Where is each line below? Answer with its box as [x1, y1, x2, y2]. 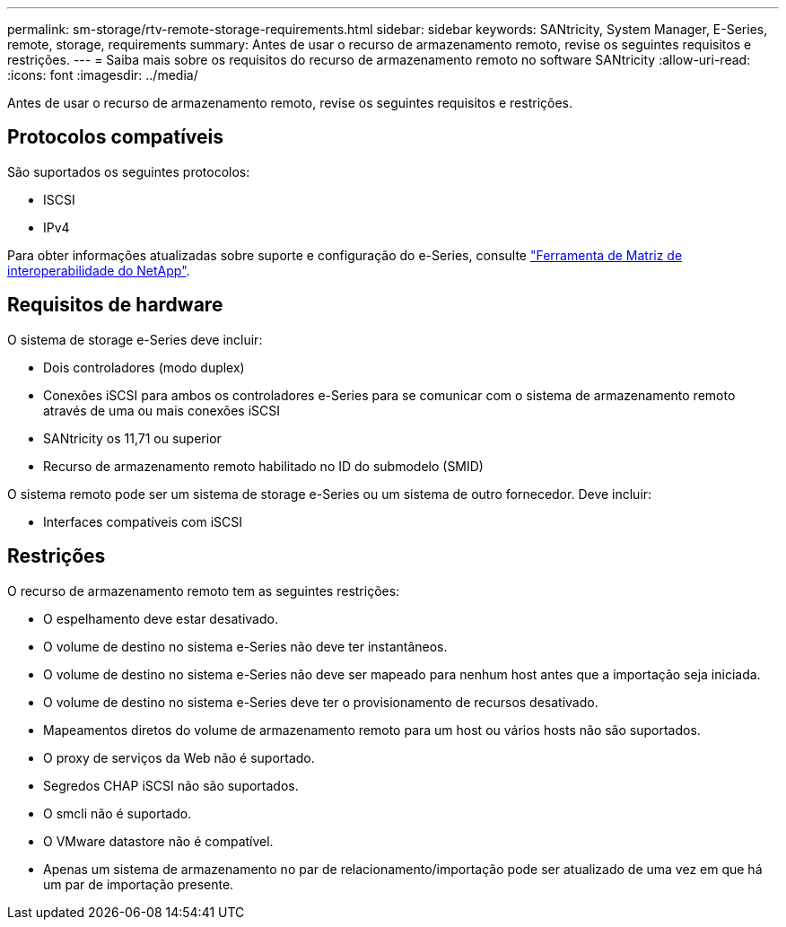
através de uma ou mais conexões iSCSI [43, 402, 280, 418]
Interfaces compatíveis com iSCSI [43, 513, 243, 529]
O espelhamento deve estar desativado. [43, 610, 278, 626]
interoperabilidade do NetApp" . [7, 262, 190, 278]
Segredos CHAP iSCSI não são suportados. [43, 777, 299, 793]
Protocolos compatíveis [7, 126, 224, 149]
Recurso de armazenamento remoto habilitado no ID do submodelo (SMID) [43, 458, 484, 474]
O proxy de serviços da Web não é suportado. [43, 749, 315, 765]
